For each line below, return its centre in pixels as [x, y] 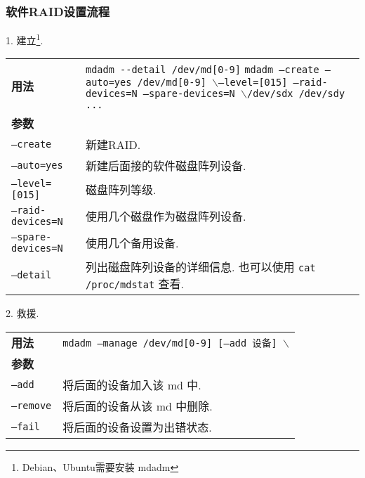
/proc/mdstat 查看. [134, 284]
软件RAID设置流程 [58, 11]
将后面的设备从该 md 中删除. [138, 406]
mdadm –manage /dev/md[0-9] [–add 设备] [170, 343]
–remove [32, 406]
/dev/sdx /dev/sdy [296, 94]
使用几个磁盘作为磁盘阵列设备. [166, 217]
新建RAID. [113, 145]
